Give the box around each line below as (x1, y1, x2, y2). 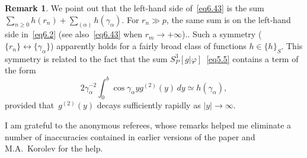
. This (281, 40, 303, 52)
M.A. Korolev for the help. (5, 142, 103, 154)
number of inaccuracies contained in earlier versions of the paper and (5, 130, 255, 143)
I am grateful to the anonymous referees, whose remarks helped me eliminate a (5, 118, 292, 131)
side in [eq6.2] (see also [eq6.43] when (5, 28, 143, 40)
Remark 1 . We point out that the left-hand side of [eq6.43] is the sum (5, 2, 264, 14)
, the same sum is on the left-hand (166, 13, 291, 25)
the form (5, 64, 36, 76)
